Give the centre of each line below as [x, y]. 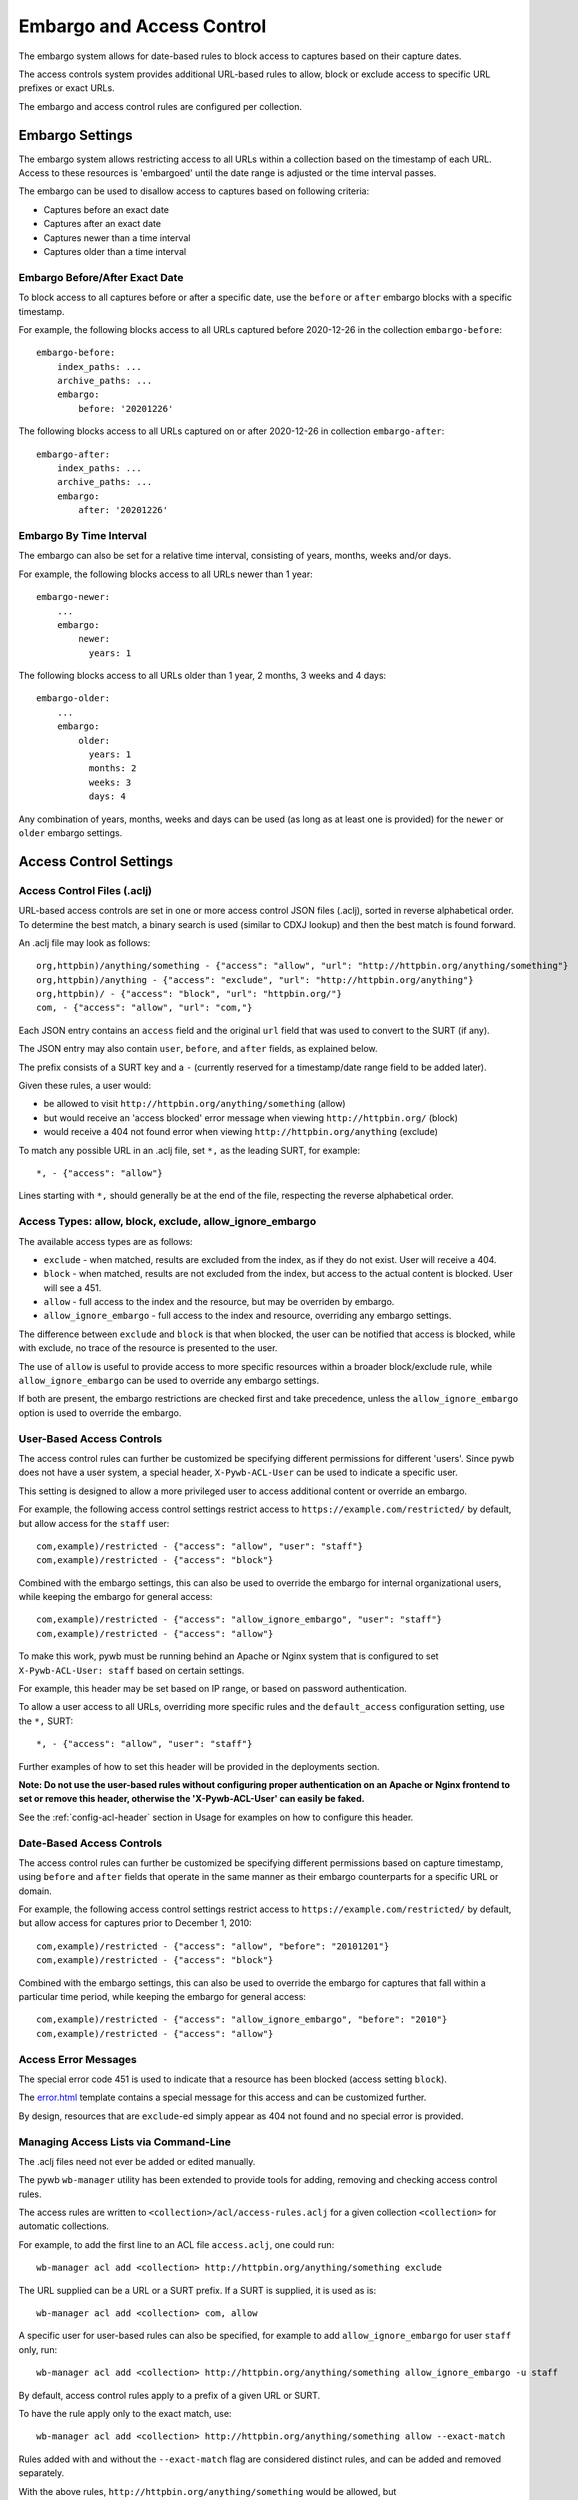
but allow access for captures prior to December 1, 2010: [135, 1923]
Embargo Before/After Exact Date [101, 277]
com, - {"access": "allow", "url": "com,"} [144, 1008]
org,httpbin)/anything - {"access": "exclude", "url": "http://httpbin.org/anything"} [255, 979]
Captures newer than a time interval [117, 237]
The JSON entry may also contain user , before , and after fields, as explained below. [198, 1049]
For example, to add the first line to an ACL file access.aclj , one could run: [176, 2244]
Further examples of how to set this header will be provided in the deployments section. [199, 1766]
